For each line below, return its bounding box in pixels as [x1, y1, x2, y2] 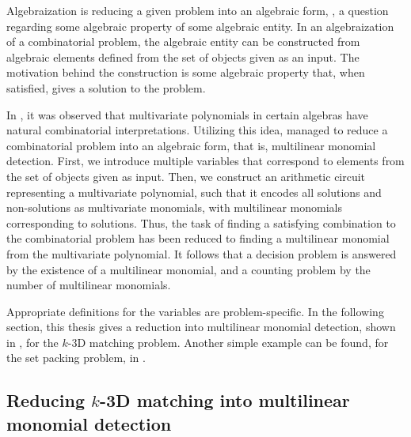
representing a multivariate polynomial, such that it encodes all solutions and [6, 183, 382, 200]
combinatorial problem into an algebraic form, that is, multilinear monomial [6, 137, 376, 153]
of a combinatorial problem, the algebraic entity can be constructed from [6, 33, 360, 50]
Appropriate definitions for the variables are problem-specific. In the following [6, 303, 384, 319]
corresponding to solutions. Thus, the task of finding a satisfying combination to [6, 214, 396, 231]
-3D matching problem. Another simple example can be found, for [67, 333, 389, 350]
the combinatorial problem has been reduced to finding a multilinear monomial [6, 230, 390, 247]
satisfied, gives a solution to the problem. [6, 79, 206, 96]
